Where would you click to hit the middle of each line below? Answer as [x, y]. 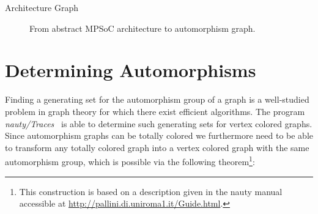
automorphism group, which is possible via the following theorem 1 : [130, 160]
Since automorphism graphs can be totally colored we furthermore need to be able [159, 135]
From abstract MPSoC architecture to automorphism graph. [142, 28]
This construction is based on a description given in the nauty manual [151, 191]
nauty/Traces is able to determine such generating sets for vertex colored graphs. [159, 123]
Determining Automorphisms [131, 70]
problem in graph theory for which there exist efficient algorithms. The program [155, 111]
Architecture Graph [42, 7]
